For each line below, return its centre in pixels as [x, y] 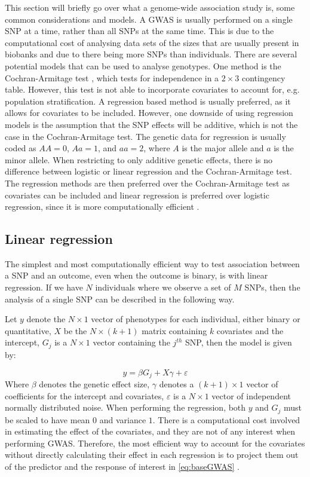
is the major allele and [223, 148]
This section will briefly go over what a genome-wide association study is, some [150, 7]
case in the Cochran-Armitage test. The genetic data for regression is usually [145, 136]
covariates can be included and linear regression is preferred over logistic [137, 195]
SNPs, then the [272, 287]
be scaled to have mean [47, 419]
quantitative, [28, 330]
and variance [123, 419]
